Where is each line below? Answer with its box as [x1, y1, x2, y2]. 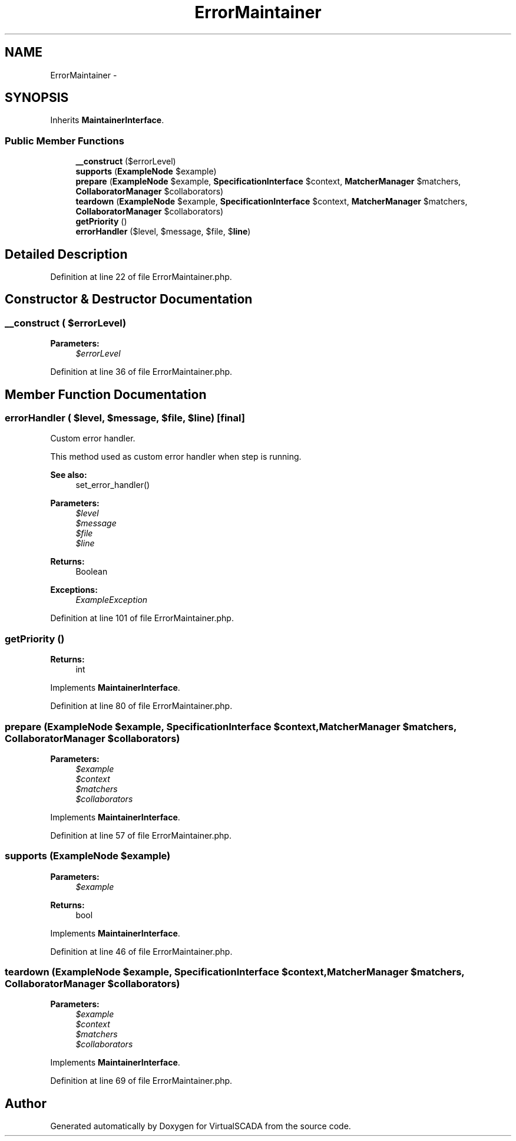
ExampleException [75, 595, 148, 605]
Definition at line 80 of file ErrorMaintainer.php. [50, 701, 233, 711]
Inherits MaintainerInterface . [50, 115, 164, 126]
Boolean [75, 566, 108, 577]
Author [5, 1096, 47, 1111]
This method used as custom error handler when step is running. [50, 451, 302, 462]
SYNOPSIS [5, 90, 69, 105]
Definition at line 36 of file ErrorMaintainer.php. [50, 367, 233, 377]
